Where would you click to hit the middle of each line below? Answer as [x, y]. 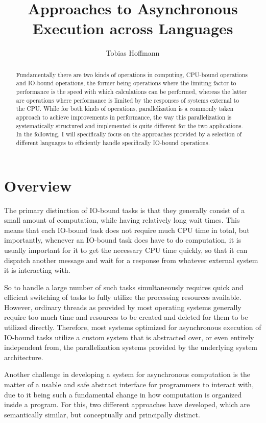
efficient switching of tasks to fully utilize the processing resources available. [123, 297]
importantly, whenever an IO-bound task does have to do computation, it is [123, 240]
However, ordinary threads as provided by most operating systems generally [123, 307]
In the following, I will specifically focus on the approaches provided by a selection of [129, 134]
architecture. [24, 357]
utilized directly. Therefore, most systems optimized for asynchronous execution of [133, 327]
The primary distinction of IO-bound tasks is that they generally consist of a [125, 210]
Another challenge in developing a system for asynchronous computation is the [127, 374]
